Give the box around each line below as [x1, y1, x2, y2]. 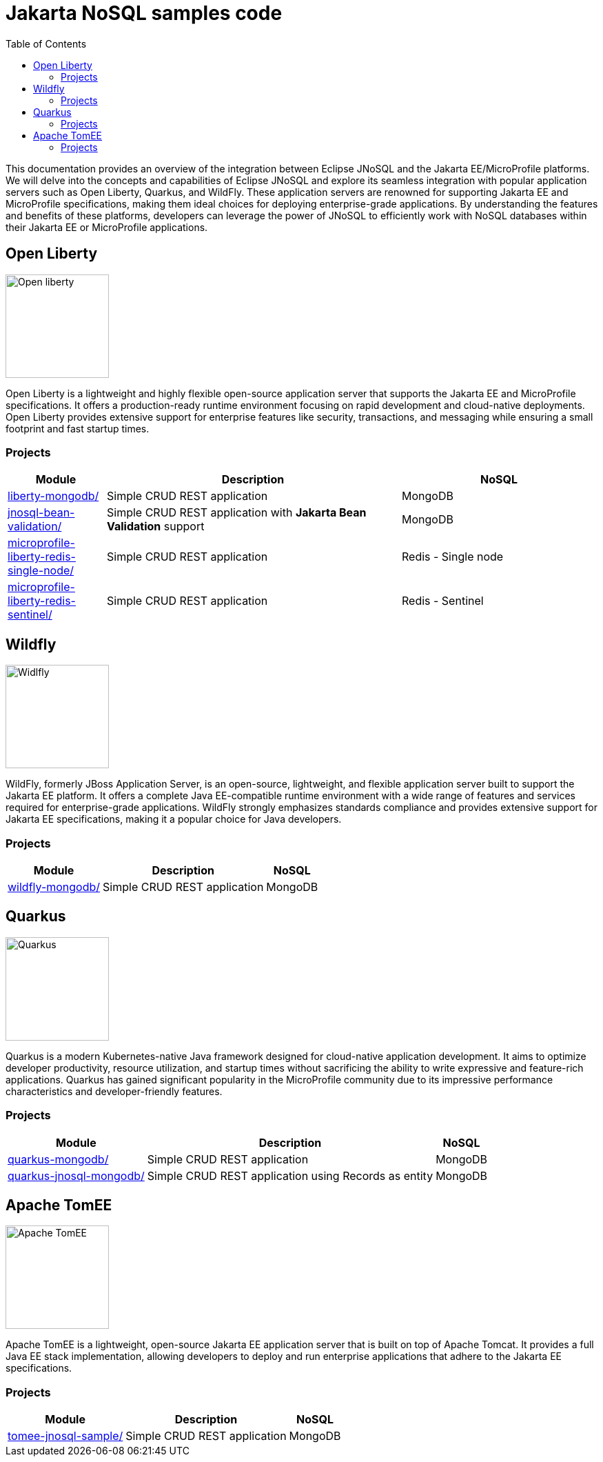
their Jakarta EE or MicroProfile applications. [6, 221, 208, 233]
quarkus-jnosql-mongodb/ [8, 1168, 145, 1183]
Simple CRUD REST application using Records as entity [147, 1168, 433, 1183]
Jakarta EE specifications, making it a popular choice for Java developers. [6, 813, 342, 825]
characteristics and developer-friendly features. [6, 1085, 223, 1097]
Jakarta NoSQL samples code [6, 1, 283, 25]
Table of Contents [6, 37, 87, 50]
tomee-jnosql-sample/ [8, 1429, 123, 1443]
